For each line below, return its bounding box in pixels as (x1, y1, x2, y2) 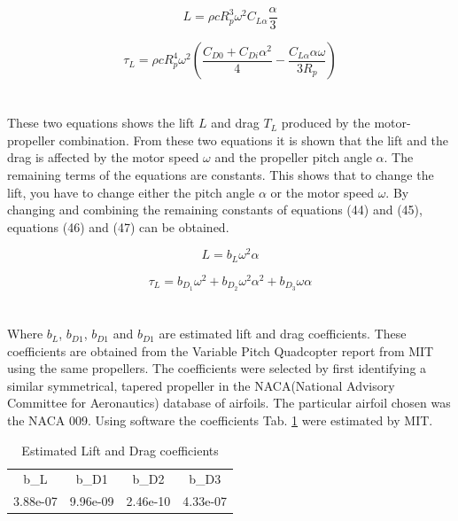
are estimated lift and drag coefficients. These (159, 324, 407, 343)
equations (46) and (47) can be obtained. (7, 217, 229, 236)
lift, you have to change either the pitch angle (7, 183, 255, 201)
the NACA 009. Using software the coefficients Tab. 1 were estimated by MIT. (7, 411, 433, 430)
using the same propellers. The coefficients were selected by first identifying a (7, 359, 427, 377)
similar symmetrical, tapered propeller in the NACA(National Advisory (7, 376, 395, 394)
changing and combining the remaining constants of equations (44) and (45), (7, 200, 423, 219)
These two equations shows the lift (7, 113, 195, 132)
